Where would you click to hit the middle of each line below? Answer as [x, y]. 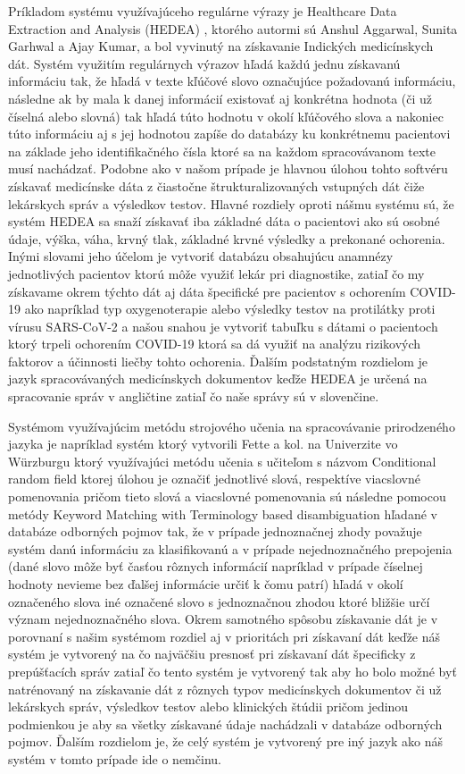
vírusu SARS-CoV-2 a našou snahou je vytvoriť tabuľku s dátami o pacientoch [223, 326]
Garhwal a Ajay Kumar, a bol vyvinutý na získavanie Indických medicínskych [221, 46]
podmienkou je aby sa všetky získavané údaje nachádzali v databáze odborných [225, 724]
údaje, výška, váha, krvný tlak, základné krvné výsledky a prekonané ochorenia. [227, 238]
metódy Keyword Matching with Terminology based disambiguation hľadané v [223, 513]
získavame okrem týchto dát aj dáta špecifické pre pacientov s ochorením [207, 291]
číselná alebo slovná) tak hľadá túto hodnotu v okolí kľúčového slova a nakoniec [226, 116]
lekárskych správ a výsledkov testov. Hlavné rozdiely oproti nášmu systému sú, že [231, 203]
